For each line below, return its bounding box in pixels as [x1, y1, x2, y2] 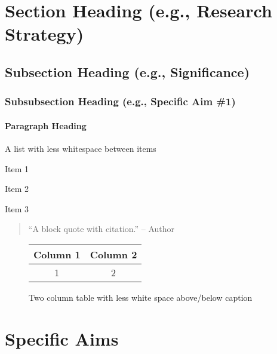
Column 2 [90, 247, 137, 261]
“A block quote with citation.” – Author [28, 222, 175, 235]
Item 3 [5, 202, 29, 215]
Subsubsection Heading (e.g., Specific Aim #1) [5, 94, 236, 109]
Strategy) [5, 22, 84, 46]
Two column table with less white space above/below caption [29, 291, 253, 303]
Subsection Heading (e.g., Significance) [5, 62, 250, 81]
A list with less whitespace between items [5, 142, 156, 154]
